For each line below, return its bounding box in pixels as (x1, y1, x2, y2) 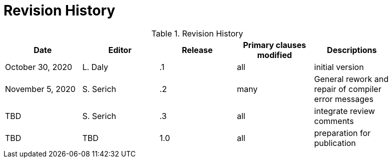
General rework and (314, 73, 388, 84)
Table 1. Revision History (151, 28, 243, 38)
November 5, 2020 (5, 83, 76, 94)
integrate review (314, 105, 375, 116)
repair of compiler (314, 83, 381, 94)
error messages (314, 93, 373, 104)
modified (257, 49, 292, 60)
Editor (108, 44, 132, 55)
